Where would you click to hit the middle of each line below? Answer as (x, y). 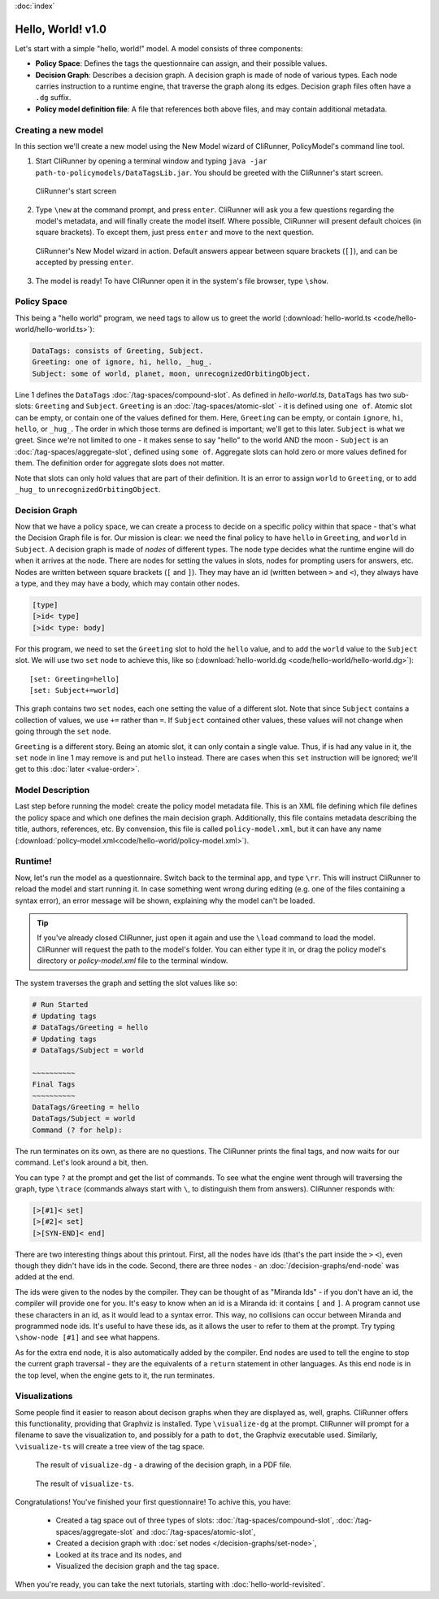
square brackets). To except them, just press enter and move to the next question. (175, 233)
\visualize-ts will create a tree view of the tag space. (110, 1446)
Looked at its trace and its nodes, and (119, 1554)
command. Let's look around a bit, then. (82, 1162)
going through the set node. (63, 731)
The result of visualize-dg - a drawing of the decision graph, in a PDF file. (163, 1465)
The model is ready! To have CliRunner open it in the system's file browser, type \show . (182, 281)
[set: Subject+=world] (75, 690)
